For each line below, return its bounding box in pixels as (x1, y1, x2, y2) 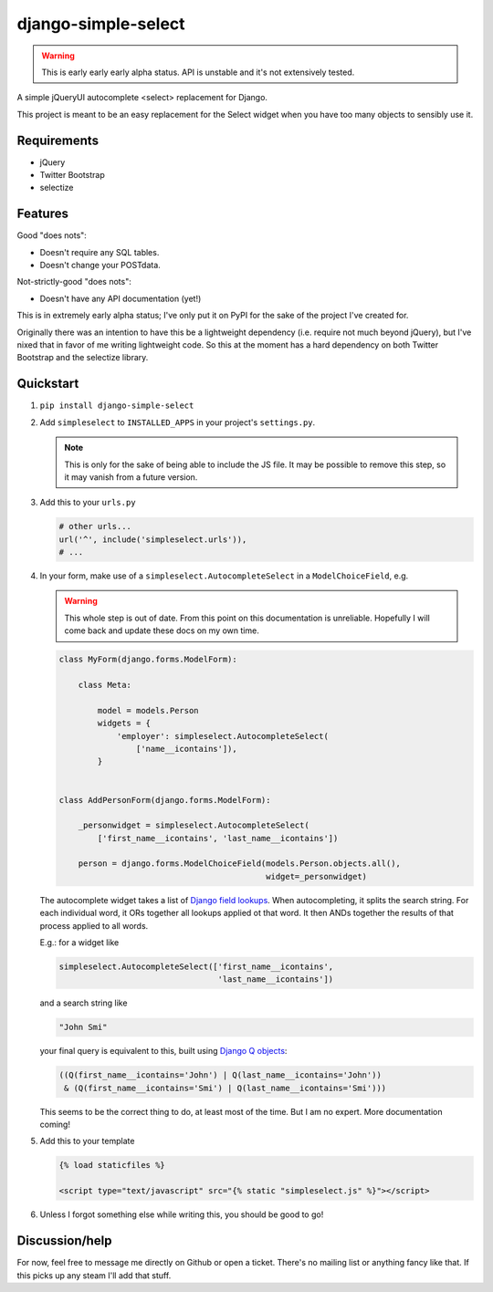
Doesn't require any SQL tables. (39, 246, 160, 257)
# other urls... (58, 521, 132, 532)
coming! (39, 1119, 70, 1130)
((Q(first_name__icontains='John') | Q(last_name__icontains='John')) (58, 1070, 383, 1080)
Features (16, 206, 68, 222)
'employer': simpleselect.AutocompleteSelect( (116, 731, 329, 741)
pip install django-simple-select (39, 401, 194, 411)
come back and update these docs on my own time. (64, 625, 259, 636)
